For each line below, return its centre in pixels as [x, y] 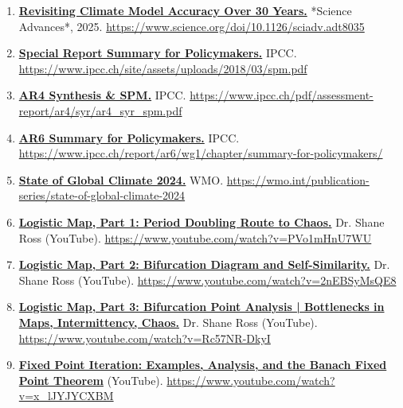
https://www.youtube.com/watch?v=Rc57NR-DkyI [145, 338]
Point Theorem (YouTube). [91, 380]
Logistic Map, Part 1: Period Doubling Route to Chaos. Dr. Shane [201, 221]
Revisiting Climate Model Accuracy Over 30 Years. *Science [185, 10]
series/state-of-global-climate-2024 [102, 195]
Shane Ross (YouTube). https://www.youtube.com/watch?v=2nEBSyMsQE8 [207, 280]
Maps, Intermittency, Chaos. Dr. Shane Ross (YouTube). [168, 322]
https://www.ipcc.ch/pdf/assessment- [282, 95]
